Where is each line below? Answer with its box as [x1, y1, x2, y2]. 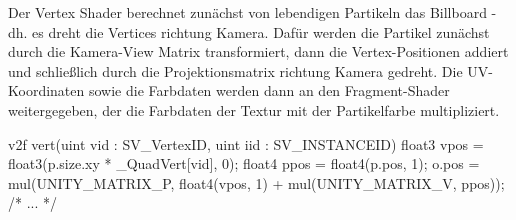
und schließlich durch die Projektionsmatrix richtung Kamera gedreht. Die [8, 60, 463, 81]
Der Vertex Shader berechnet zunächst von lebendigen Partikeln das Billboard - [8, 2, 497, 22]
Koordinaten [8, 80, 85, 101]
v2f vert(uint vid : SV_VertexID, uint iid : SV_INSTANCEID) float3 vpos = [8, 133, 484, 154]
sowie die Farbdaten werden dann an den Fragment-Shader [88, 80, 450, 101]
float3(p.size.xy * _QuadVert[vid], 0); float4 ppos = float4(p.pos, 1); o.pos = [8, 153, 480, 174]
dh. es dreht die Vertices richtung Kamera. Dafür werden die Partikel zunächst [8, 21, 490, 42]
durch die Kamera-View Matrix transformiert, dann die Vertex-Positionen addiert [8, 41, 509, 62]
